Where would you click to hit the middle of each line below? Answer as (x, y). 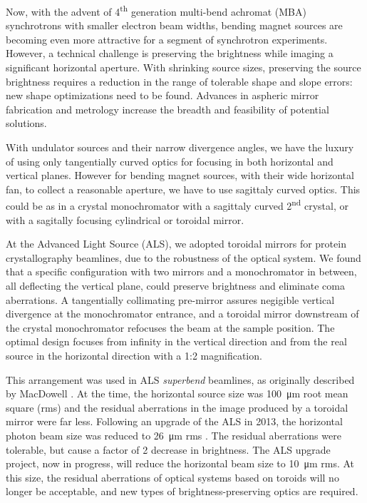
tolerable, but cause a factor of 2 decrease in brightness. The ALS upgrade (168, 449)
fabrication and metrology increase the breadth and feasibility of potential (167, 109)
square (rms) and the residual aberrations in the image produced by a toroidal (177, 407)
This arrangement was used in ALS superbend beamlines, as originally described (180, 379)
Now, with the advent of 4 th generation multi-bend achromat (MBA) (156, 10)
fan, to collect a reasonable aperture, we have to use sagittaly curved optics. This (183, 189)
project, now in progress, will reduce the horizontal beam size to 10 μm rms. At (180, 463)
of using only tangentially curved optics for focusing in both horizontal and (170, 161)
